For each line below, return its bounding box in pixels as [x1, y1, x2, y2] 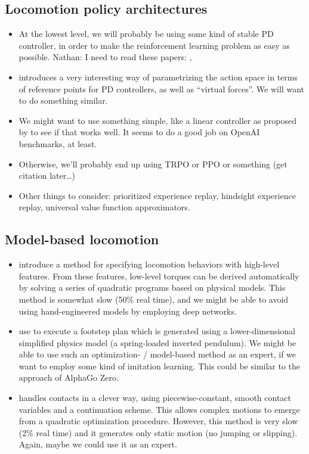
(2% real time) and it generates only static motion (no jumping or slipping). [18, 426, 298, 439]
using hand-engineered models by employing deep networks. [18, 304, 237, 317]
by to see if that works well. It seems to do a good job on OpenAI [18, 126, 260, 138]
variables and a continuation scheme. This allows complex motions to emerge [18, 403, 300, 415]
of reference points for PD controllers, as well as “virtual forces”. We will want [18, 82, 304, 95]
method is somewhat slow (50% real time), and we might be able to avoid [18, 293, 289, 305]
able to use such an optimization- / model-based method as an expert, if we [18, 348, 296, 360]
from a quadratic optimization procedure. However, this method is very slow [18, 415, 298, 427]
